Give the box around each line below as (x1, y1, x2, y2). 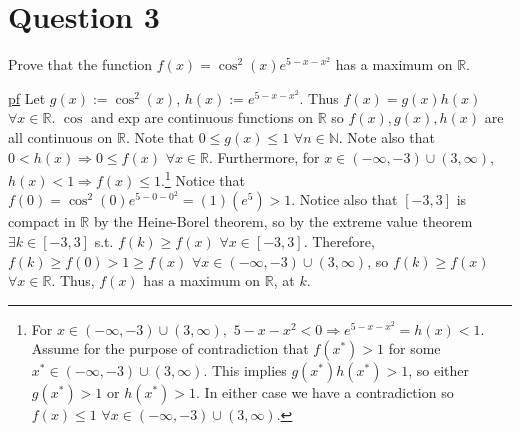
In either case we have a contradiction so (204, 382, 454, 403)
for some (388, 338, 441, 359)
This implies (211, 360, 287, 381)
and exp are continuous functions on (91, 107, 314, 128)
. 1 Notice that (160, 167, 245, 190)
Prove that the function (8, 54, 153, 75)
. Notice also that (291, 189, 398, 210)
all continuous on (8, 126, 113, 147)
